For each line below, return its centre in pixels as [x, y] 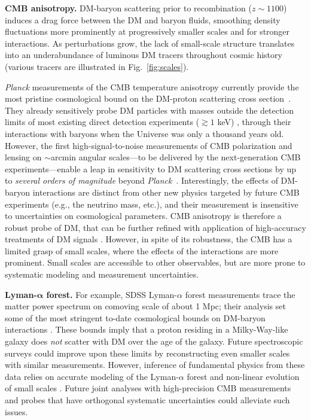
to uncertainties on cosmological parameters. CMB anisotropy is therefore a [143, 216]
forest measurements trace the [240, 294]
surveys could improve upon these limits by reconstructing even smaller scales [147, 353]
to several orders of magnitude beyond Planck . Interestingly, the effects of [141, 180]
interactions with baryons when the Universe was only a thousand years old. [144, 133]
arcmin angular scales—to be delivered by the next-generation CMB [176, 157]
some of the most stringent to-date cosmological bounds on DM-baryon [135, 317]
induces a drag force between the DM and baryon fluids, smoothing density [143, 19]
